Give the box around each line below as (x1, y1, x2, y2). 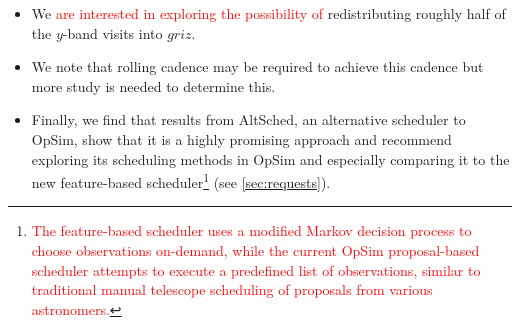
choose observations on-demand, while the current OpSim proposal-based (31, 240, 480, 260)
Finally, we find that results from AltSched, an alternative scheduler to (31, 109, 466, 130)
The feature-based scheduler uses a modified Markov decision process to (31, 220, 472, 241)
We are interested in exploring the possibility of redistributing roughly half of (31, 3, 506, 23)
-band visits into (62, 22, 163, 43)
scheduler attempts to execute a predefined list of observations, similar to (31, 259, 481, 280)
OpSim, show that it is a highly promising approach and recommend (31, 128, 452, 149)
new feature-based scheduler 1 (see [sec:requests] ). (31, 169, 331, 192)
